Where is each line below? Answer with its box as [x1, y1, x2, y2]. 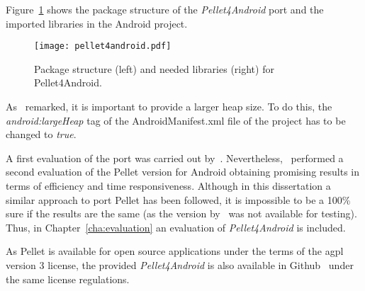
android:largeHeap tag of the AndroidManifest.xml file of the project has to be [6, 113, 346, 127]
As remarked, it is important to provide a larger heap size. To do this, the [6, 99, 332, 114]
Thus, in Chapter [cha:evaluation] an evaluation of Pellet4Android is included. [6, 219, 346, 234]
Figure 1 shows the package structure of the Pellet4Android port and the [6, 2, 324, 16]
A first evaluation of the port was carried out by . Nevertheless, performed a [6, 150, 344, 165]
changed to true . [6, 127, 77, 142]
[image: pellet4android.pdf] [34, 41, 172, 52]
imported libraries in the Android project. [6, 16, 188, 30]
